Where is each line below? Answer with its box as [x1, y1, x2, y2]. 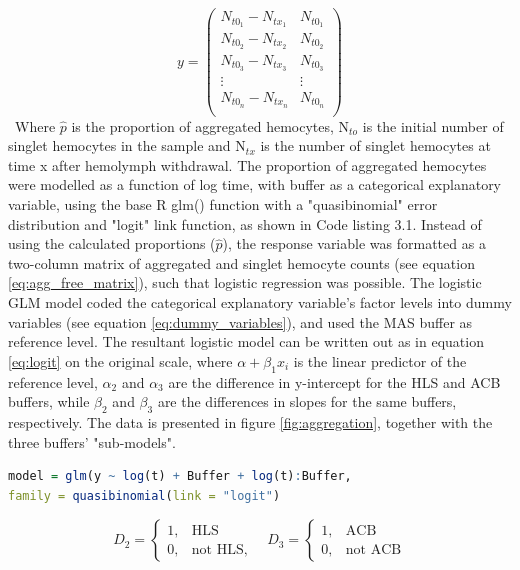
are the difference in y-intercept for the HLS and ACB [168, 371, 501, 392]
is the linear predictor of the [293, 350, 467, 371]
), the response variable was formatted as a [222, 233, 486, 254]
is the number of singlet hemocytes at [260, 135, 491, 156]
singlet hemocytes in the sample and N [8, 135, 246, 156]
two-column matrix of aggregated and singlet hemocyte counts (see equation [8, 252, 475, 273]
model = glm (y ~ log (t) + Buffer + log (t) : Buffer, [8, 469, 352, 484]
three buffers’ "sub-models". [8, 431, 176, 452]
